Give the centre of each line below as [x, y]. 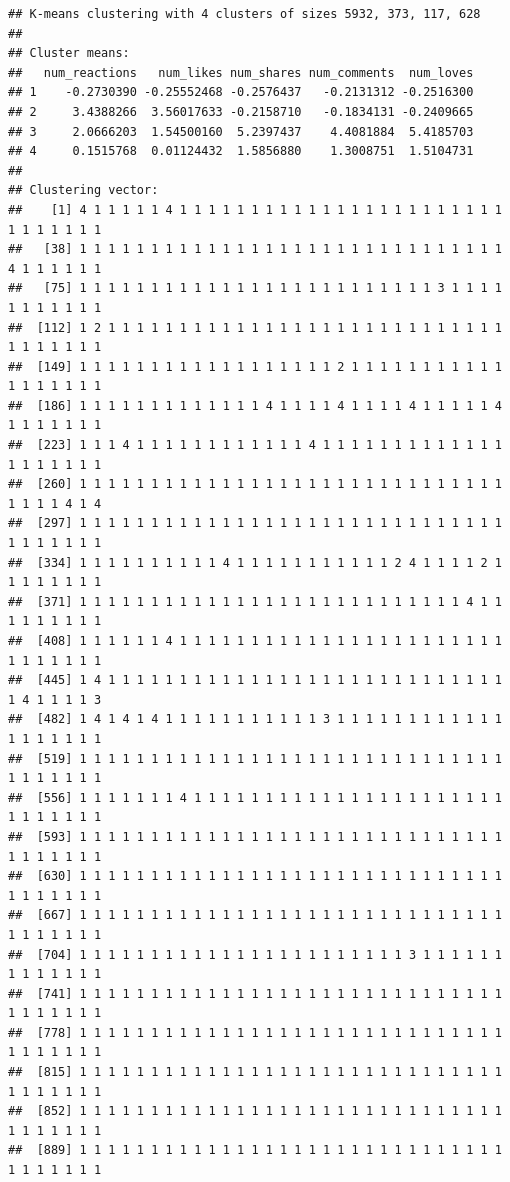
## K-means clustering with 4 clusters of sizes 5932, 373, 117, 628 [244, 14]
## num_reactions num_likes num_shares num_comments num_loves [241, 72]
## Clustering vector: [83, 190]
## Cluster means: [69, 53]
